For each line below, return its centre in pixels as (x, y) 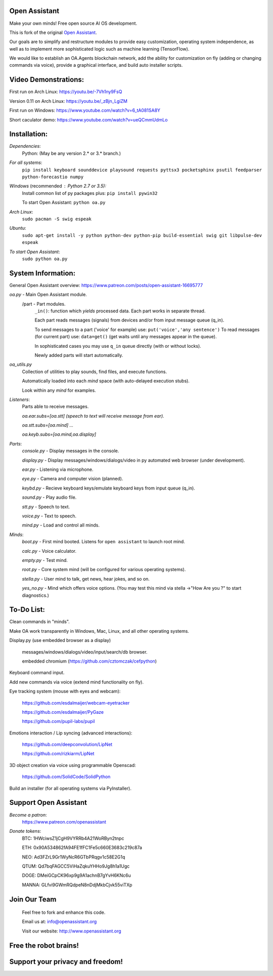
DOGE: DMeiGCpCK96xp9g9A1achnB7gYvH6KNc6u (77, 875)
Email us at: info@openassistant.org (59, 922)
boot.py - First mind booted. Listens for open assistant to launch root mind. (104, 542)
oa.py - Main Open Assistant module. (48, 295)
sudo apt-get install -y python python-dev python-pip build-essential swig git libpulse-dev (142, 235)
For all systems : (26, 162)
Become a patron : (28, 815)
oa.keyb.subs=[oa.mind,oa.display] (59, 434)
